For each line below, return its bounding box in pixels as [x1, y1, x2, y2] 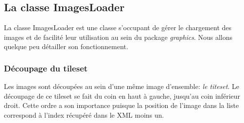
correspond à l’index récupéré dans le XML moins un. [4, 109, 164, 120]
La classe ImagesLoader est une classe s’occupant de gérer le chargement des [4, 22, 232, 33]
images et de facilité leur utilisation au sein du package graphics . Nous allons [4, 32, 232, 42]
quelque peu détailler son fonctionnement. [4, 41, 128, 52]
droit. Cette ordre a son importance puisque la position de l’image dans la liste [4, 100, 239, 110]
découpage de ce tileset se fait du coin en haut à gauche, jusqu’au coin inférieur [4, 90, 241, 101]
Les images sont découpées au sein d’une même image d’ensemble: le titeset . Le [4, 81, 239, 91]
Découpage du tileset [4, 62, 88, 74]
